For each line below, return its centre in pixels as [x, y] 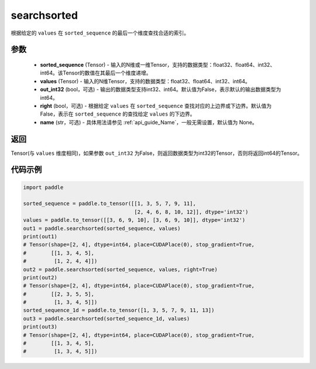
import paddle [43, 187]
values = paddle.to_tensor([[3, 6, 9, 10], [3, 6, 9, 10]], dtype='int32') [134, 220]
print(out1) [40, 236]
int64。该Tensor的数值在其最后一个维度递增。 [96, 73]
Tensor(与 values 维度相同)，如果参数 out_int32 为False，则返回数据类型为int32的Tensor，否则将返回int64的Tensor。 [157, 153]
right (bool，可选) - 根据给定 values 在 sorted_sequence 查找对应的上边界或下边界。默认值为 [156, 106]
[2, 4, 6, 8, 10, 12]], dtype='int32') [191, 212]
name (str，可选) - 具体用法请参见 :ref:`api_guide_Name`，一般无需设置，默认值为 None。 [149, 122]
